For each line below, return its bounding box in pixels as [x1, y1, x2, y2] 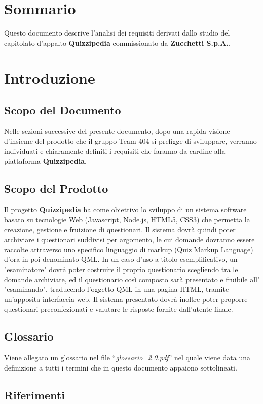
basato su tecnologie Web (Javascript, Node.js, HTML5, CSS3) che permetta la [4, 214, 250, 225]
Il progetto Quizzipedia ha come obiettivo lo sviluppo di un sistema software [4, 204, 247, 215]
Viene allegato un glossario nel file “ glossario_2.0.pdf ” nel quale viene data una [4, 352, 251, 363]
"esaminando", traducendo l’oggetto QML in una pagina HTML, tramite [4, 284, 229, 294]
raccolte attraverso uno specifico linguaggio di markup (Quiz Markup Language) [4, 244, 253, 254]
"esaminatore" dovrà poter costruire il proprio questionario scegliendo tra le [4, 264, 238, 275]
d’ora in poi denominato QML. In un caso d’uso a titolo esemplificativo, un [4, 254, 238, 264]
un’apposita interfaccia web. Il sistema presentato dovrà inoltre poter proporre [4, 293, 248, 304]
